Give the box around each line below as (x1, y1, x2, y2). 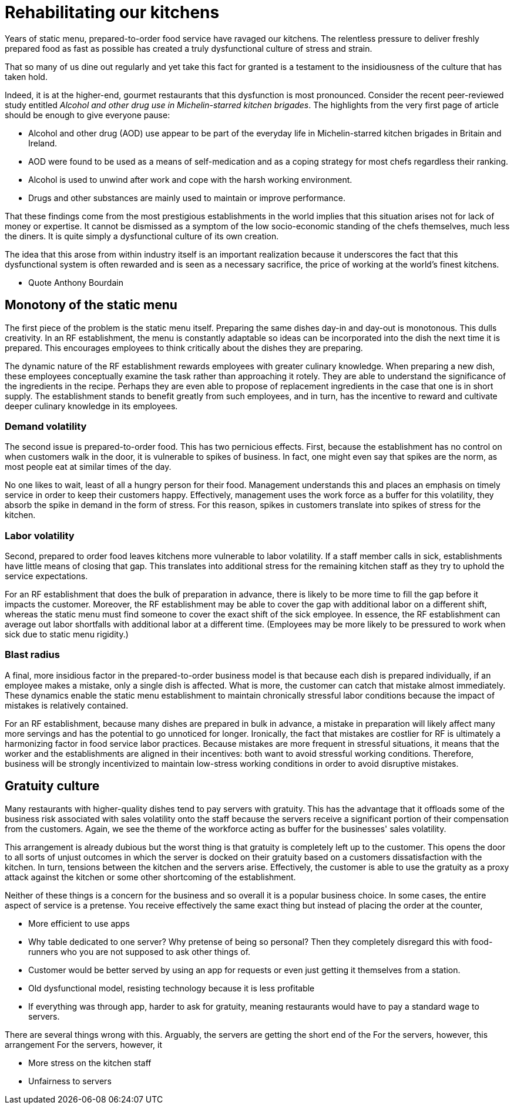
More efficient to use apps (28, 918, 130, 928)
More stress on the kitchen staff (28, 1057, 152, 1068)
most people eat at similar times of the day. (5, 462, 172, 472)
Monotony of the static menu (5, 298, 177, 313)
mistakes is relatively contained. (5, 700, 129, 710)
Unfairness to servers (28, 1075, 112, 1086)
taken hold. (5, 71, 48, 82)
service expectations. (5, 571, 88, 582)
